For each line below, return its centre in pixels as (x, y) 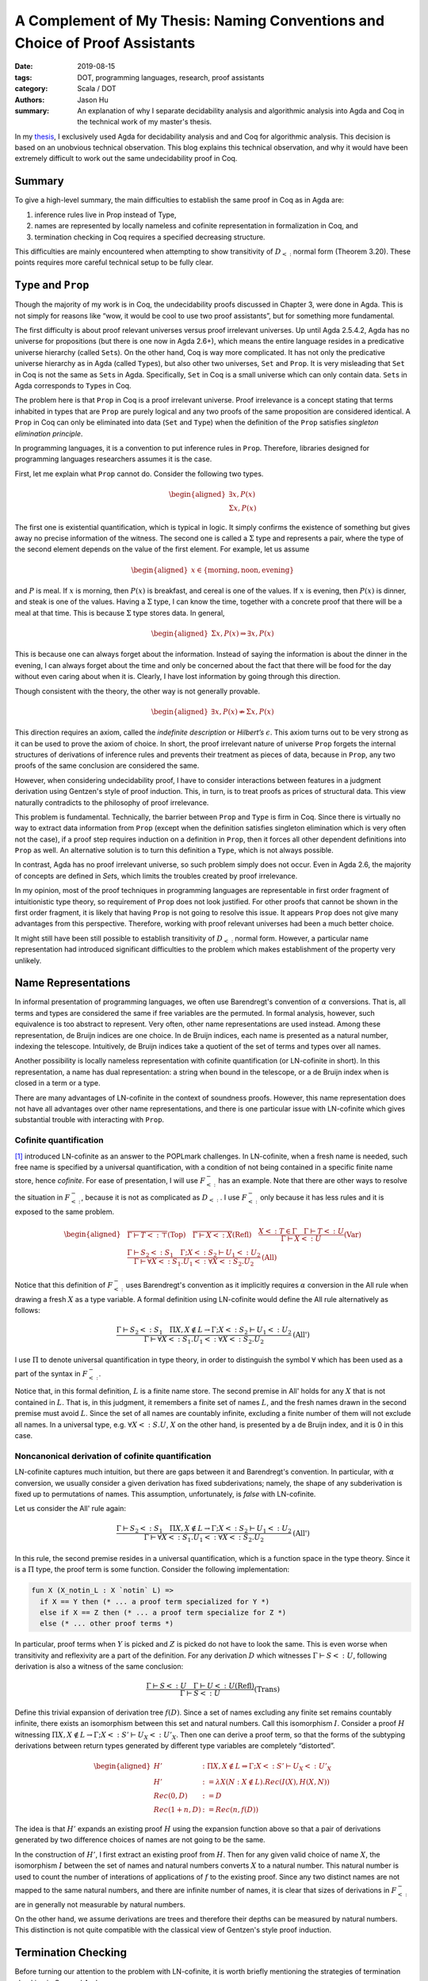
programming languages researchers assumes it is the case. (113, 459)
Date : (24, 67)
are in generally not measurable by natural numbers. (100, 1904)
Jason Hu (93, 100)
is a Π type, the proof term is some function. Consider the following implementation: (152, 1570)
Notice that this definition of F (64, 1284)
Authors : (30, 100)
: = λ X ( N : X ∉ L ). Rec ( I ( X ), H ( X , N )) (266, 1782)
